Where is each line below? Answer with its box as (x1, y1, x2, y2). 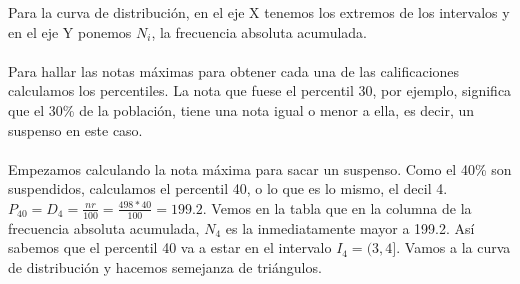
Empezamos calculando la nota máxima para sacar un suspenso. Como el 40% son (8, 158, 512, 179)
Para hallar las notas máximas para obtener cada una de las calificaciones (8, 60, 460, 81)
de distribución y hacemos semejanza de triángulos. (8, 256, 322, 277)
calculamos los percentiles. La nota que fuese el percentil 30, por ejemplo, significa (8, 80, 512, 101)
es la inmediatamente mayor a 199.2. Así (225, 217, 475, 238)
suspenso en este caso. (8, 119, 143, 140)
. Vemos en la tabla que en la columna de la (202, 197, 472, 218)
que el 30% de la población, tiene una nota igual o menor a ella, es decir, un (8, 99, 475, 120)
